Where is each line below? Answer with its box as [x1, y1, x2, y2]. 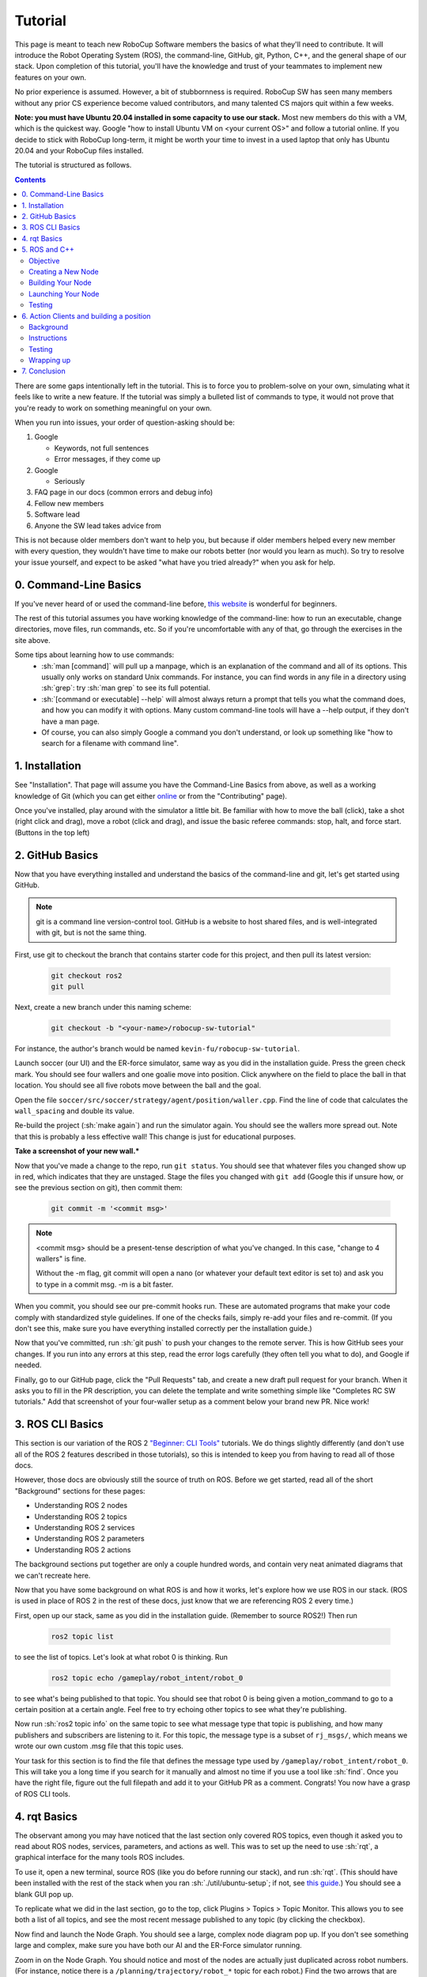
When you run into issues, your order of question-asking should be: [14, 418, 235, 427]
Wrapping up [28, 356, 71, 365]
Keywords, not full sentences [54, 443, 149, 452]
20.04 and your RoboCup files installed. [14, 146, 144, 156]
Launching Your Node [28, 289, 100, 298]
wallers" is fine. [36, 1254, 87, 1264]
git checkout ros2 [51, 971, 123, 980]
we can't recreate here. [14, 1571, 91, 1580]
